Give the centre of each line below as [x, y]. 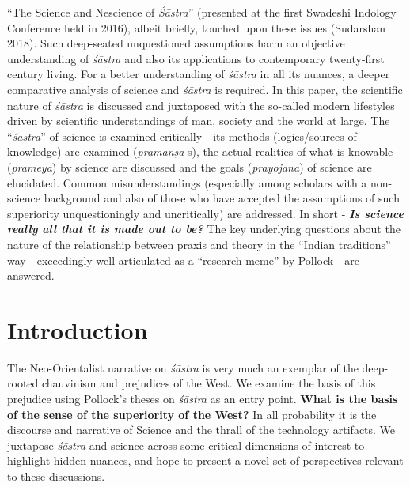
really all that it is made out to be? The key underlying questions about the [204, 229]
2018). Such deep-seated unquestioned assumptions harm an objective [176, 43]
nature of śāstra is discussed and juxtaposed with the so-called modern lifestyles [201, 105]
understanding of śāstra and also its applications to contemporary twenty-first [196, 58]
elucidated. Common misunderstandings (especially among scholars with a [187, 182]
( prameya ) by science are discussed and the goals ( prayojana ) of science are [190, 166]
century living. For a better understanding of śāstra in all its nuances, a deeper [199, 74]
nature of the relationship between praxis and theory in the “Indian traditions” [199, 244]
